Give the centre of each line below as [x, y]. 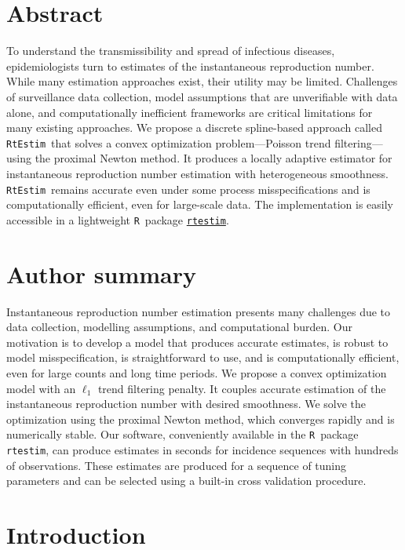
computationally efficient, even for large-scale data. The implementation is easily [200, 204]
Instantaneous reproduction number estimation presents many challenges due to [199, 311]
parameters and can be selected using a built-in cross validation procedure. [186, 481]
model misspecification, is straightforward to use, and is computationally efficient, [203, 357]
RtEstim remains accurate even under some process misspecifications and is [188, 189]
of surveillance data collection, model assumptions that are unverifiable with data [202, 96]
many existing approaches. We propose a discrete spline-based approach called [194, 127]
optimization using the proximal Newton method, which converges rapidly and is [201, 419]
